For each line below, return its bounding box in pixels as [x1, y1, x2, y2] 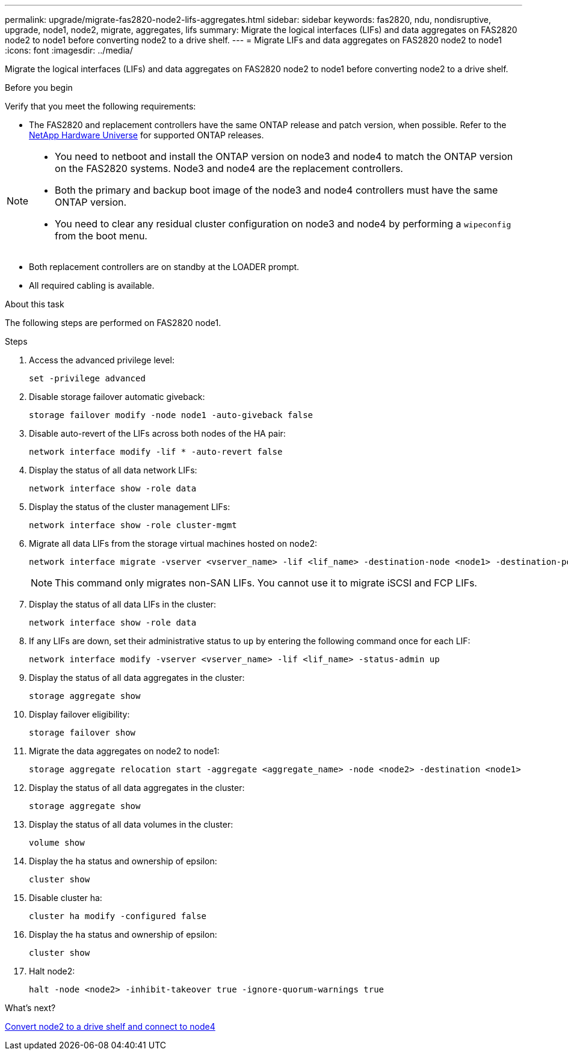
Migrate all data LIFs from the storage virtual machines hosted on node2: [29, 538, 317, 549]
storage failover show [29, 728, 136, 737]
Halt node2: [29, 966, 75, 976]
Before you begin [5, 82, 73, 93]
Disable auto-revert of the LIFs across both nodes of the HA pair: [29, 428, 286, 438]
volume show [29, 838, 85, 847]
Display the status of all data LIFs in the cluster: [29, 599, 217, 609]
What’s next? [5, 1003, 56, 1013]
